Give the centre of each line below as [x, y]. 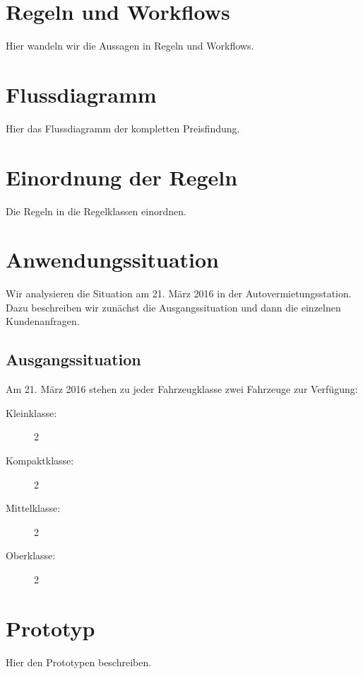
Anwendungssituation [112, 259]
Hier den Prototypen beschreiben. [79, 662]
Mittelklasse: [33, 508]
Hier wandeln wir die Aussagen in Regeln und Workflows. [130, 46]
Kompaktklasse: [40, 461]
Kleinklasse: [31, 412]
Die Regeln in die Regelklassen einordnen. [96, 211]
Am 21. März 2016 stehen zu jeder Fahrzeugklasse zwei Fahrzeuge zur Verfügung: [182, 389]
